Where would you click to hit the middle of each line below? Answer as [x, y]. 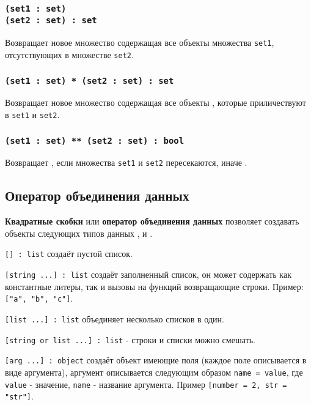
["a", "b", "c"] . [39, 298]
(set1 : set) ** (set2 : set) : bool [95, 140]
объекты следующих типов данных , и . [79, 233]
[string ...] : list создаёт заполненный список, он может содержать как [148, 274]
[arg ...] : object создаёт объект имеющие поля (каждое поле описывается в [156, 360]
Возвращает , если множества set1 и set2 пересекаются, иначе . [126, 162]
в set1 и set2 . [32, 114]
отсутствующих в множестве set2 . [69, 54]
